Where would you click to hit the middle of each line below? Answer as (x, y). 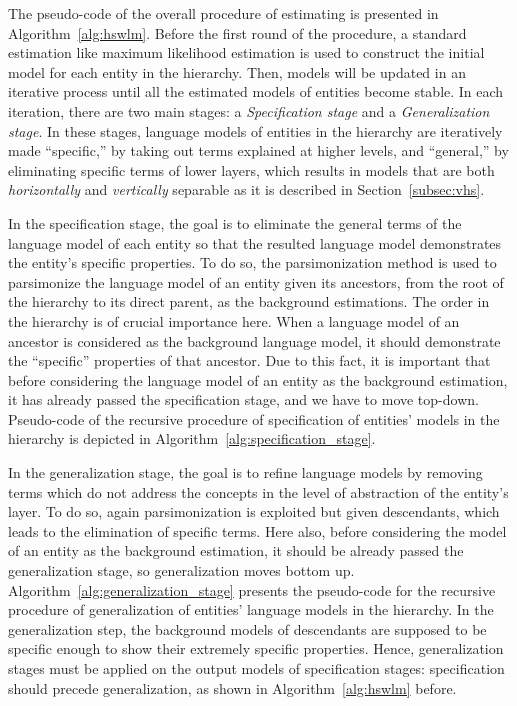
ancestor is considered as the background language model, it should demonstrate (254, 340)
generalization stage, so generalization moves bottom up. (181, 570)
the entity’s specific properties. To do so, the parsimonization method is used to (252, 262)
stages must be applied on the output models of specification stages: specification (256, 668)
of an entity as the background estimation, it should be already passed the (236, 550)
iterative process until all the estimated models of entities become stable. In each (256, 91)
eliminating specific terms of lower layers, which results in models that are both (251, 169)
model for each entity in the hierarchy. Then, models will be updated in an (237, 71)
